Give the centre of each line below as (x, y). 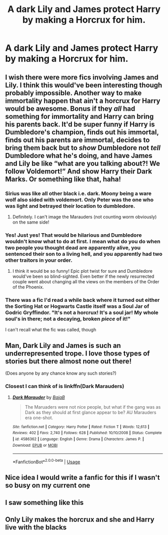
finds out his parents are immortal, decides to (77, 140)
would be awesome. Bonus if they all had (70, 109)
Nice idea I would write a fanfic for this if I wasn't (82, 478)
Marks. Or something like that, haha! (63, 179)
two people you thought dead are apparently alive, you (73, 248)
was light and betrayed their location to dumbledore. (70, 206)
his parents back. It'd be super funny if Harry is (80, 124)
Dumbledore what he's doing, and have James (79, 156)
